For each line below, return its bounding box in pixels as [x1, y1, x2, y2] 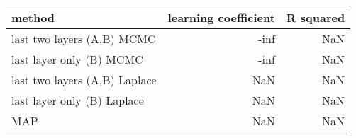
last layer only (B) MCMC [11, 51, 143, 67]
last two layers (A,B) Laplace [11, 71, 157, 88]
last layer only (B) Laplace [11, 92, 144, 108]
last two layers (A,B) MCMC [11, 30, 156, 47]
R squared [286, 9, 345, 25]
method [11, 9, 55, 25]
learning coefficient [167, 9, 275, 25]
